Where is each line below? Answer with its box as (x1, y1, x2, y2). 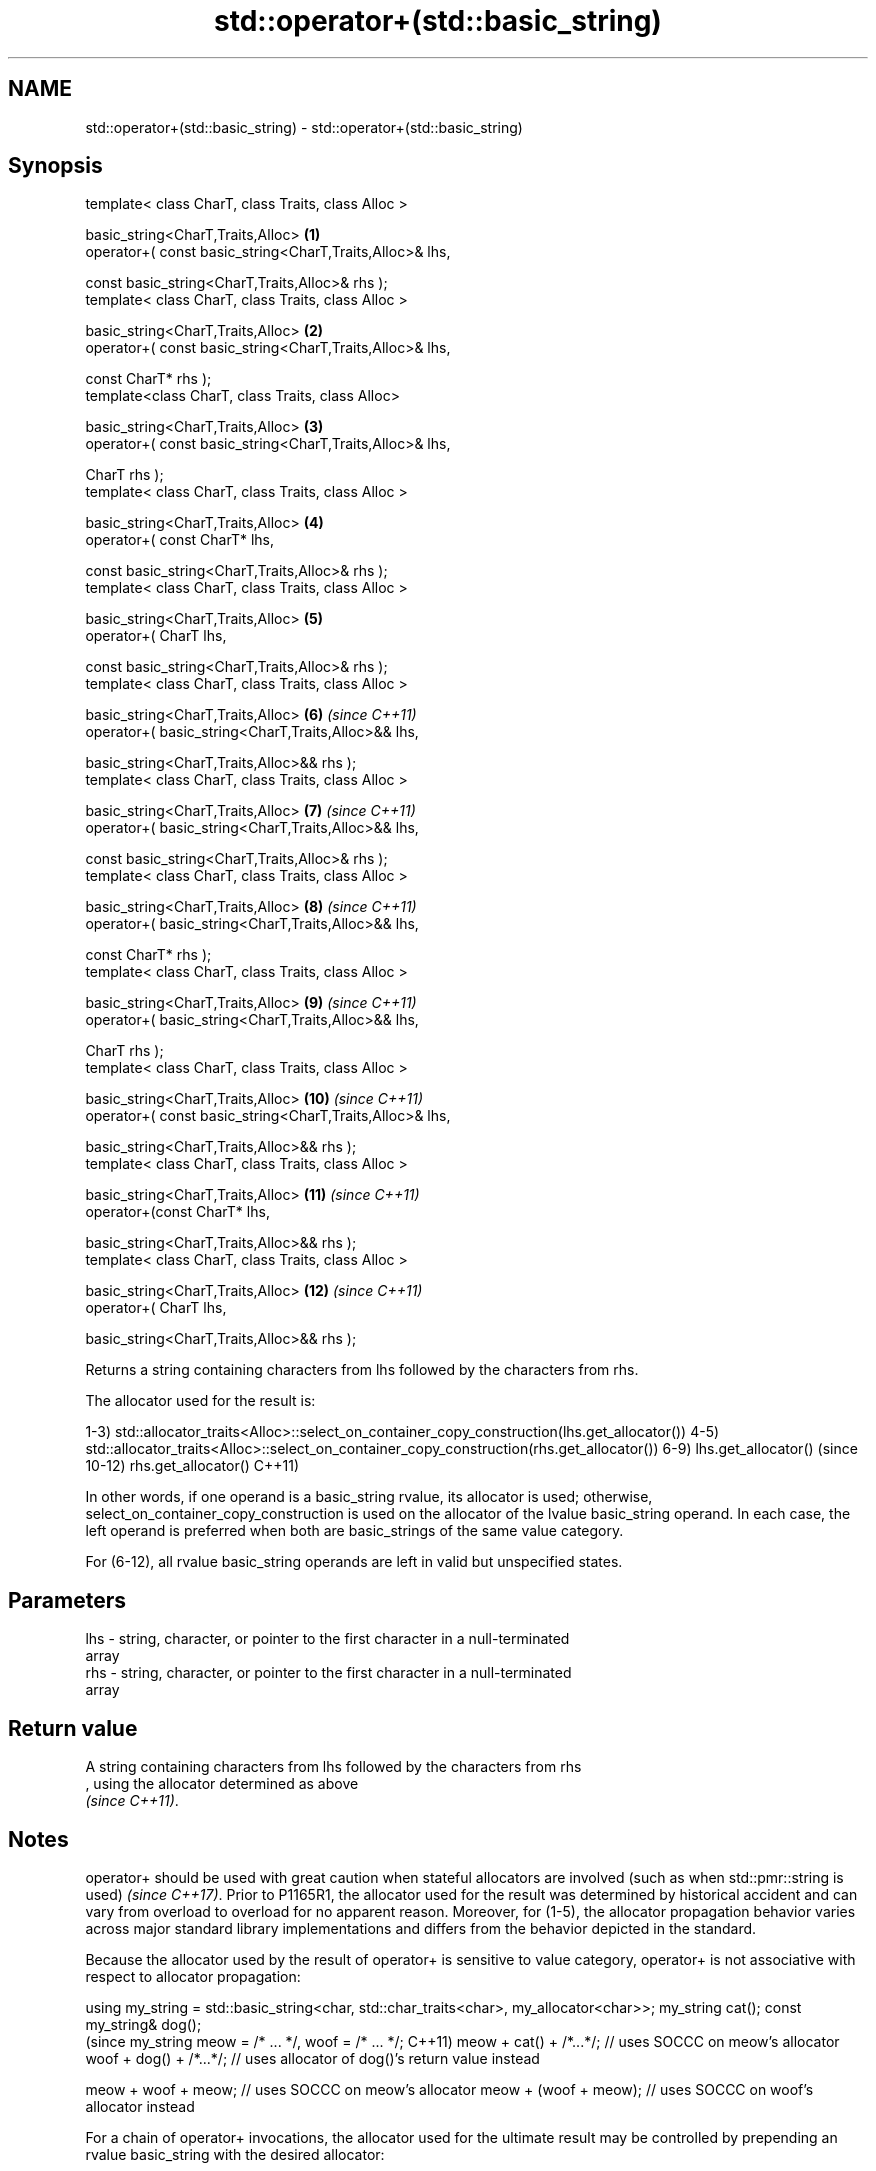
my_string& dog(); (85, 2015, 202, 2033)
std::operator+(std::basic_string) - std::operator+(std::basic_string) (85, 118, 523, 136)
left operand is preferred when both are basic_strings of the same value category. (85, 1522, 624, 1540)
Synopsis (8, 153, 103, 179)
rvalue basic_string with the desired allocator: (85, 2145, 385, 2163)
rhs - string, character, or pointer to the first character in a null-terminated (85, 1664, 572, 1682)
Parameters (8, 1587, 126, 1613)
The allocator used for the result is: (85, 1392, 316, 1410)
